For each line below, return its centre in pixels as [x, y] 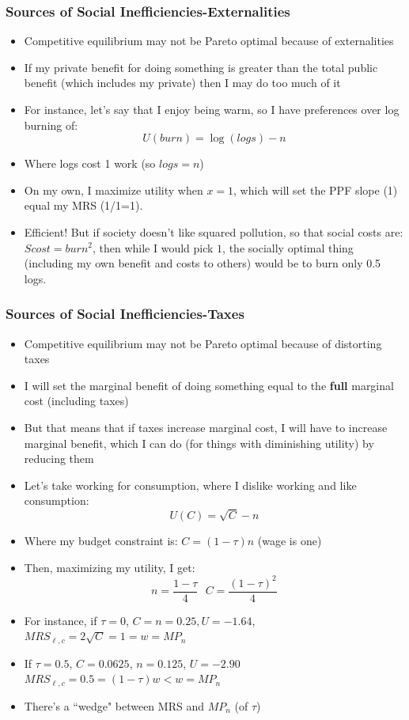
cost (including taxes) [76, 401]
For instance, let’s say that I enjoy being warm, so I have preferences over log [212, 109]
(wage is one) [290, 541]
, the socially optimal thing [288, 247]
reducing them [59, 459]
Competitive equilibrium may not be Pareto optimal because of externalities [209, 41]
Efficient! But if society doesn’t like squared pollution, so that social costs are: [214, 231]
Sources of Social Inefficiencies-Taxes [125, 314]
